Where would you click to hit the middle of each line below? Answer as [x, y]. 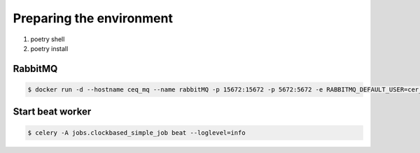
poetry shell [48, 39]
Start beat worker [52, 112]
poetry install [49, 48]
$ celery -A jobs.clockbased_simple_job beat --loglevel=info [136, 132]
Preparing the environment [93, 18]
